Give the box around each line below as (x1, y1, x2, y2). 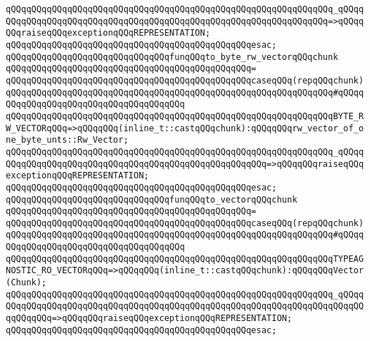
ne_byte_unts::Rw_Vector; (6, 135, 129, 146)
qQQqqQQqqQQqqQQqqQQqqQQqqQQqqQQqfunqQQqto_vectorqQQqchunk (6, 194, 298, 205)
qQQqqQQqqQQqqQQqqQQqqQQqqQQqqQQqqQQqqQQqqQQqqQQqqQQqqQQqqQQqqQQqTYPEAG (6, 253, 364, 264)
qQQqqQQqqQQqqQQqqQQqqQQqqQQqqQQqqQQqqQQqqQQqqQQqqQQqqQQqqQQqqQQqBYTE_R (6, 111, 364, 121)
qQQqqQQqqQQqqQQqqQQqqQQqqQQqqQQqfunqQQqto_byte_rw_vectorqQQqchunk (6, 51, 339, 62)
